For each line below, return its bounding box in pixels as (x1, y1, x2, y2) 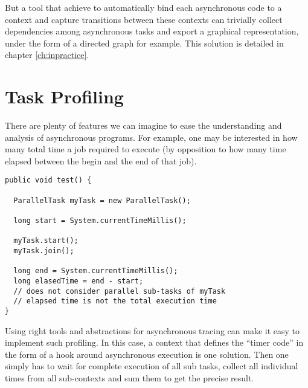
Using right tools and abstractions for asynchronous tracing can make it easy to (5, 324, 300, 337)
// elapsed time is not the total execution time (13, 297, 217, 306)
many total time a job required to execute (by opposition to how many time (5, 143, 286, 155)
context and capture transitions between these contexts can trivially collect (5, 13, 283, 25)
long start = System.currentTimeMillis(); (13, 216, 187, 225)
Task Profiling (5, 84, 124, 109)
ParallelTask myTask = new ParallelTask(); (13, 196, 191, 205)
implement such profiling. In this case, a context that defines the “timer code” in (5, 336, 304, 349)
